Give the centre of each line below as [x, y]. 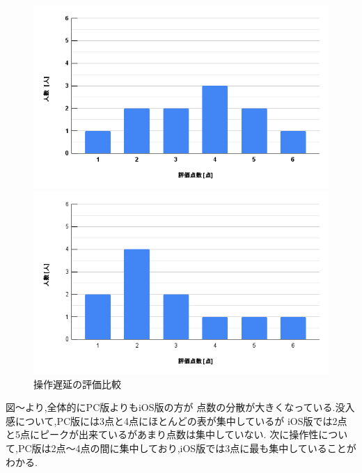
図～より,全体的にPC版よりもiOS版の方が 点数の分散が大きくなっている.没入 [180, 407]
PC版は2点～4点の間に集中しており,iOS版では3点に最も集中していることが [187, 448]
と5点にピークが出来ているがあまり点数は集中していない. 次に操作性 [162, 434]
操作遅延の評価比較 [77, 383]
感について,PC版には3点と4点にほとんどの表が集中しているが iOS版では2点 [176, 420]
